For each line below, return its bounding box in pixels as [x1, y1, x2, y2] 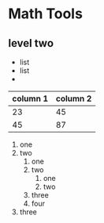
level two [8, 37, 54, 50]
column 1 [12, 93, 49, 104]
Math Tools [8, 5, 83, 23]
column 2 [55, 93, 92, 104]
